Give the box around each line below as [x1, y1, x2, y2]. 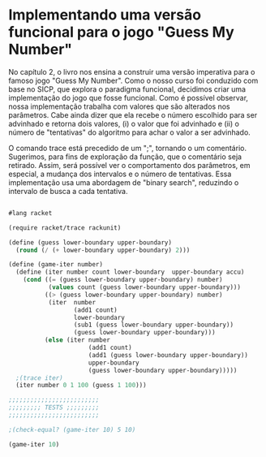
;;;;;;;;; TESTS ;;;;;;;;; [8, 403, 100, 412]
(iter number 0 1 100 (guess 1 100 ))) [15, 382, 148, 390]
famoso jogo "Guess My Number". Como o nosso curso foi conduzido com [8, 75, 259, 85]
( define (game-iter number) [8, 261, 104, 269]
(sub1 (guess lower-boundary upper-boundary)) [73, 321, 234, 330]
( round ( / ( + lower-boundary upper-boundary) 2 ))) [15, 246, 191, 254]
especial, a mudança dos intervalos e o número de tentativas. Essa [8, 169, 232, 179]
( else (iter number [44, 336, 111, 344]
